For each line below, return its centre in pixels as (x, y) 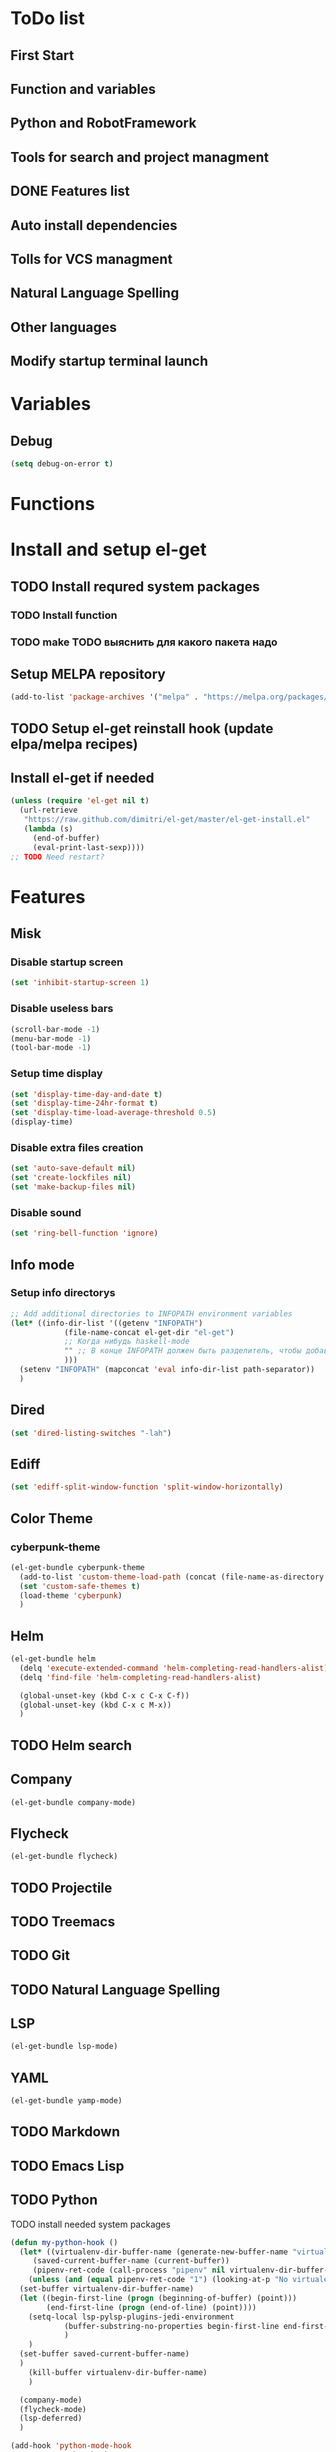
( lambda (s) (48, 829)
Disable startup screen (67, 962)
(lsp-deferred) (51, 2418)
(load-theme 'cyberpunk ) (71, 1595)
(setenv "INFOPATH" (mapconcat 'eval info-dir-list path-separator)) (167, 1370)
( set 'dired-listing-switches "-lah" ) (91, 1433)
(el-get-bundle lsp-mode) (64, 2047)
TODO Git (40, 1955)
